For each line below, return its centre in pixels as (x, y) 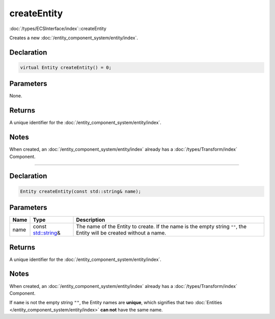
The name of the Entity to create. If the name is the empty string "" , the (161, 227)
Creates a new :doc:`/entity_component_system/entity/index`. (74, 38)
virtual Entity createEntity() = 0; (66, 67)
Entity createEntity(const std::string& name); (80, 191)
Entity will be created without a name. (121, 233)
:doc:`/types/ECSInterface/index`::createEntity (58, 29)
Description (91, 220)
